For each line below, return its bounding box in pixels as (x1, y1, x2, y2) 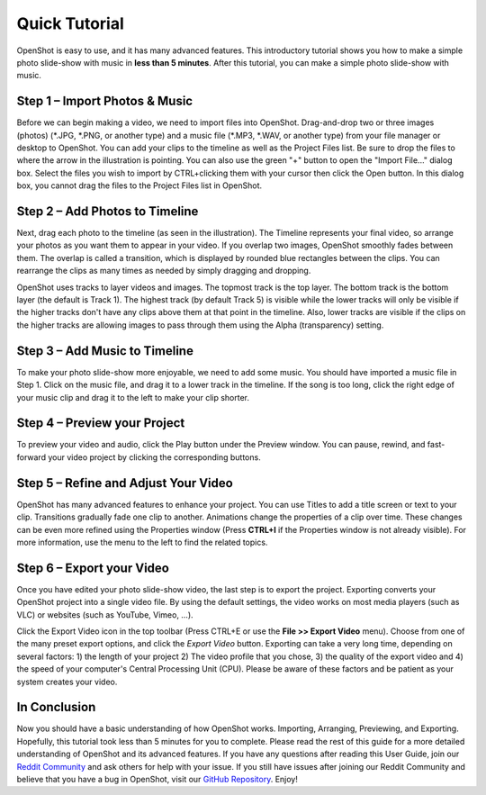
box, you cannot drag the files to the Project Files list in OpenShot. (16, 180, 263, 191)
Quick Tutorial (16, 14, 125, 33)
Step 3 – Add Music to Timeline (16, 343, 193, 358)
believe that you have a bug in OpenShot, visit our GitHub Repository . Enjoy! (16, 774, 299, 784)
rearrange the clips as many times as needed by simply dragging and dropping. (16, 266, 311, 276)
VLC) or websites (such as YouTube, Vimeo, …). (16, 609, 193, 620)
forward (16, 451, 47, 463)
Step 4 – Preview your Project (16, 415, 185, 431)
